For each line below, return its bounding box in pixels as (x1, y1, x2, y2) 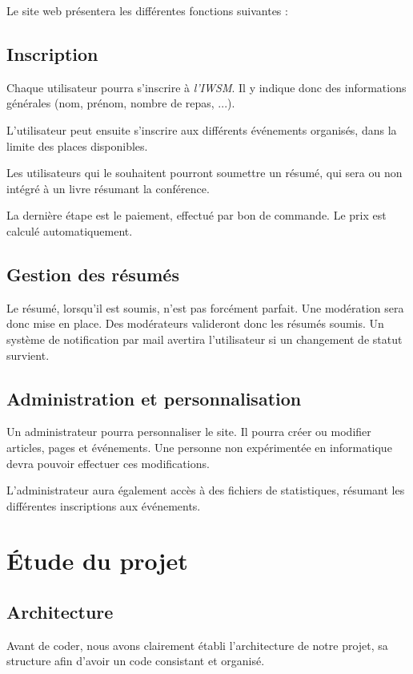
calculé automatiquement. (6, 222, 133, 239)
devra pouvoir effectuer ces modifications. (6, 454, 210, 471)
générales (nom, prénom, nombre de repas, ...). (6, 95, 235, 111)
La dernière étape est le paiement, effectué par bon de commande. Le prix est (6, 207, 387, 224)
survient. (6, 346, 50, 363)
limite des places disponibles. (6, 137, 148, 154)
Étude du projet (6, 544, 188, 577)
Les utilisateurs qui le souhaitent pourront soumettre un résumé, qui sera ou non (6, 164, 403, 181)
